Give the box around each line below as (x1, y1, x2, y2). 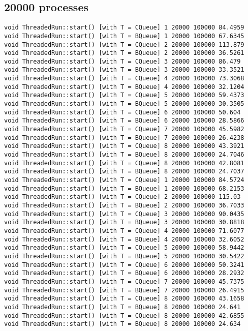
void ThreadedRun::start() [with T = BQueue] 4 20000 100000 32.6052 (4, 235, 244, 243)
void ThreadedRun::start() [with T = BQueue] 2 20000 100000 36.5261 (4, 49, 244, 57)
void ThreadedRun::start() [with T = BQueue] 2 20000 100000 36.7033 (4, 201, 244, 209)
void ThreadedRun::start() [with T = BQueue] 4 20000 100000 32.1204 (4, 83, 244, 91)
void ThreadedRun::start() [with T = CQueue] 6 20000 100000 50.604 (4, 108, 241, 116)
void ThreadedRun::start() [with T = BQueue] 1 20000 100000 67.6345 (4, 32, 244, 40)
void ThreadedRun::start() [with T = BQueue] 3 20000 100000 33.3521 (4, 66, 244, 74)
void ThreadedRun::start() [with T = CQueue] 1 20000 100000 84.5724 (4, 176, 244, 184)
